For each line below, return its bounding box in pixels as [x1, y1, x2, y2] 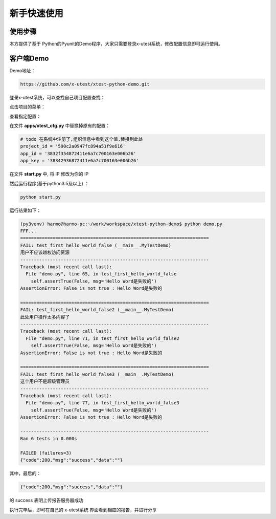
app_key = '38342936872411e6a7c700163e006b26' [20, 158, 139, 164]
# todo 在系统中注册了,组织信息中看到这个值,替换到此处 [20, 136, 143, 142]
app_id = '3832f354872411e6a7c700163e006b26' [20, 150, 136, 156]
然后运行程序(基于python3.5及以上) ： [9, 180, 89, 186]
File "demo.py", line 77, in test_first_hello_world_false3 [26, 400, 179, 406]
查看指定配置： [9, 113, 41, 119]
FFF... [20, 228, 37, 234]
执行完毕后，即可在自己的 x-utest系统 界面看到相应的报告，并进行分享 [9, 507, 157, 513]
